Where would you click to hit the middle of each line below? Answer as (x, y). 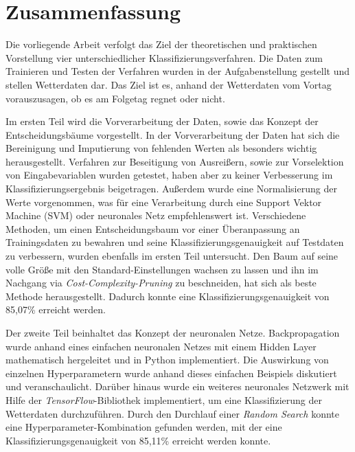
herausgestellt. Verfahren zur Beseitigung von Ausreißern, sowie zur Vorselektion (175, 161)
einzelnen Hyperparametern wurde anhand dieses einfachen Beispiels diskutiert (171, 373)
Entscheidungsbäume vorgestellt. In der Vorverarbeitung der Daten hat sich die (173, 134)
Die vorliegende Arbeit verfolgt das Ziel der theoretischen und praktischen (161, 44)
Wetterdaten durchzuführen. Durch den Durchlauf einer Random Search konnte (172, 413)
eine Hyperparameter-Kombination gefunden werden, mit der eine (144, 427)
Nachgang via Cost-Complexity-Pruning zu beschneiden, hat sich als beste (161, 283)
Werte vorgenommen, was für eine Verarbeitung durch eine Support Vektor (164, 202)
